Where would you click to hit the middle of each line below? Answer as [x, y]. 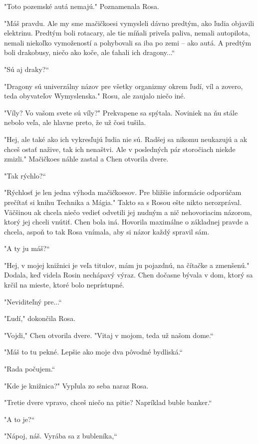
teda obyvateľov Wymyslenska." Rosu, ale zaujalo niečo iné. [95, 96]
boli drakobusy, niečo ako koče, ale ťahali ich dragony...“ [90, 52]
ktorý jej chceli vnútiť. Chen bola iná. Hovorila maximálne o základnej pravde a [126, 222]
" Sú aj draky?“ [27, 69]
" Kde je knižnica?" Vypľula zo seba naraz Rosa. [76, 385]
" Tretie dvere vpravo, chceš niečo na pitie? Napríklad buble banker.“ [108, 402]
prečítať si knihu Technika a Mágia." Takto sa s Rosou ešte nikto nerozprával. [123, 202]
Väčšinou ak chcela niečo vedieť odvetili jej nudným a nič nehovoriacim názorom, [128, 212]
